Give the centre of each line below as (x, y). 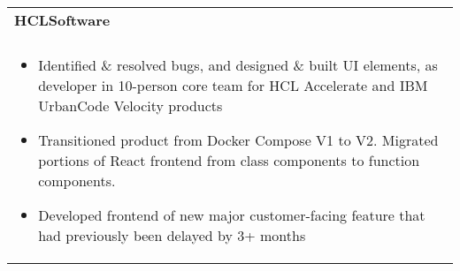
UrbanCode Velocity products (130, 105)
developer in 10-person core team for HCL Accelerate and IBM (233, 85)
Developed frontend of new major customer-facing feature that (232, 215)
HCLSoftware (62, 20)
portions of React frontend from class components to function (229, 160)
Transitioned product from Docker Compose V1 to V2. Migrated (238, 140)
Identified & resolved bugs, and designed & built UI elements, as (238, 65)
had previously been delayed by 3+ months (172, 235)
